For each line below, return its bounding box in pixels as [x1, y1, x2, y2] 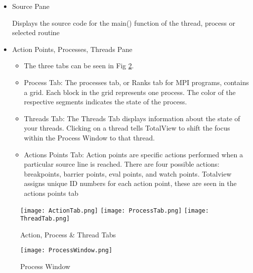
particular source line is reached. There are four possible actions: [24, 159, 219, 169]
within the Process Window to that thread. [24, 132, 155, 142]
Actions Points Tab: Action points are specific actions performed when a [24, 149, 243, 159]
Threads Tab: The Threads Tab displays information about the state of [24, 113, 240, 123]
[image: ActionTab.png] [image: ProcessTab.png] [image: [20, 207, 209, 214]
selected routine [12, 27, 60, 38]
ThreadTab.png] [20, 215, 70, 223]
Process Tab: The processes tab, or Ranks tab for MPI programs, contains [24, 77, 249, 87]
